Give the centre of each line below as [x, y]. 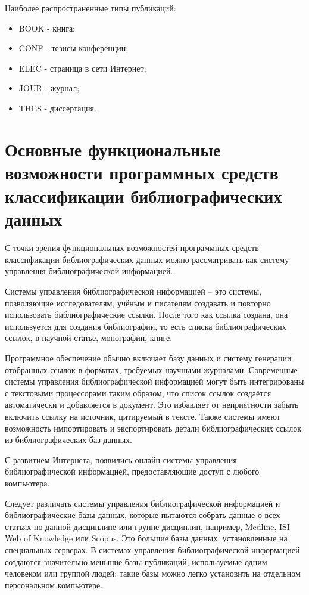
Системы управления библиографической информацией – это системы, [133, 291]
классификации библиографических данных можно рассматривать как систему [147, 259]
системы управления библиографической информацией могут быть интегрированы [154, 381]
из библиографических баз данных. [68, 440]
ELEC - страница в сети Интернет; [82, 68]
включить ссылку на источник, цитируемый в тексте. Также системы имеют [143, 416]
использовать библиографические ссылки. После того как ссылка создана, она [146, 314]
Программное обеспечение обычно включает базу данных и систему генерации [148, 358]
